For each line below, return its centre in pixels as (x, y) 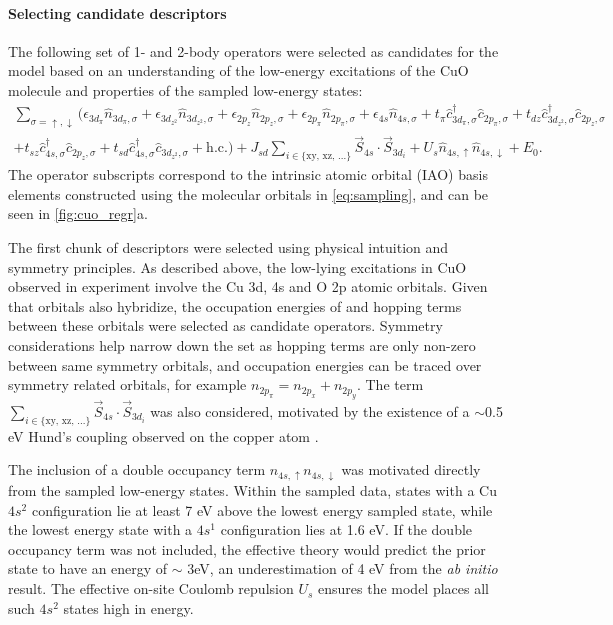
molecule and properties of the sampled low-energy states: (185, 89)
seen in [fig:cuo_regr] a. (78, 213)
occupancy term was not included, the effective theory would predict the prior (247, 548)
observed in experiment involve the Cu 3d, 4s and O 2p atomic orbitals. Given (248, 286)
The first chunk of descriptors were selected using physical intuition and (228, 246)
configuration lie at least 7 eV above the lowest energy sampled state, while (262, 509)
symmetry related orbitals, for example (127, 384)
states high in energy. (128, 607)
